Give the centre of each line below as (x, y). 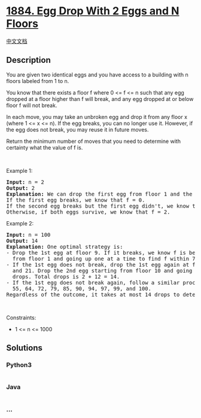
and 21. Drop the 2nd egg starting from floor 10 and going (102, 271)
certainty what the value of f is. (45, 147)
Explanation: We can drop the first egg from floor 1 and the (99, 194)
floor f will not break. (32, 105)
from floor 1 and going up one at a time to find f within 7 (104, 259)
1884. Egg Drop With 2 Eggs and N (93, 11)
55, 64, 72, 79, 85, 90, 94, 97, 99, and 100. (82, 289)
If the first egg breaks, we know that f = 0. (76, 200)
